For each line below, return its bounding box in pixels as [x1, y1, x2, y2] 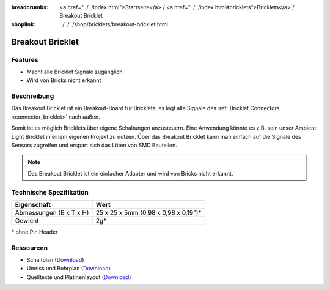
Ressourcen [11, 244, 48, 252]
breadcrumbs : [11, 4, 49, 10]
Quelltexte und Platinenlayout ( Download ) [26, 273, 131, 281]
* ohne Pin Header [11, 228, 58, 236]
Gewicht [15, 216, 39, 225]
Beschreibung [11, 92, 54, 100]
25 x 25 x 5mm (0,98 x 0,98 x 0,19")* [95, 208, 202, 217]
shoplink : [11, 20, 36, 28]
